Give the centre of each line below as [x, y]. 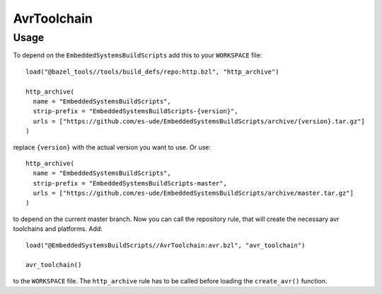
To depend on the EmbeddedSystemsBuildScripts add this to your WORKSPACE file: [138, 55]
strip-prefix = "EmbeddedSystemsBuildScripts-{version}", [135, 111]
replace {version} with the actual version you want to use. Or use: [112, 147]
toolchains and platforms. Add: [58, 229]
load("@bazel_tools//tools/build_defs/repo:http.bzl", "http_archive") [152, 72]
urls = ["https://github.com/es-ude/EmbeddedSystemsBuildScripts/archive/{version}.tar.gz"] [199, 121]
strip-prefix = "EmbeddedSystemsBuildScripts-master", [130, 183]
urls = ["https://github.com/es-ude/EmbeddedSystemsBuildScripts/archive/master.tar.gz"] [193, 193]
